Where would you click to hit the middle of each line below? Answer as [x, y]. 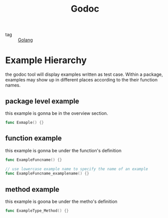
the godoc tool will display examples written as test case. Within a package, [84, 74]
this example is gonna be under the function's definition [63, 150]
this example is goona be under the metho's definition [61, 202]
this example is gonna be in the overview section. [57, 113]
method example [32, 189]
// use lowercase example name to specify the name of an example [77, 169]
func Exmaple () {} [25, 122]
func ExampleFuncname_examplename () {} [47, 173]
